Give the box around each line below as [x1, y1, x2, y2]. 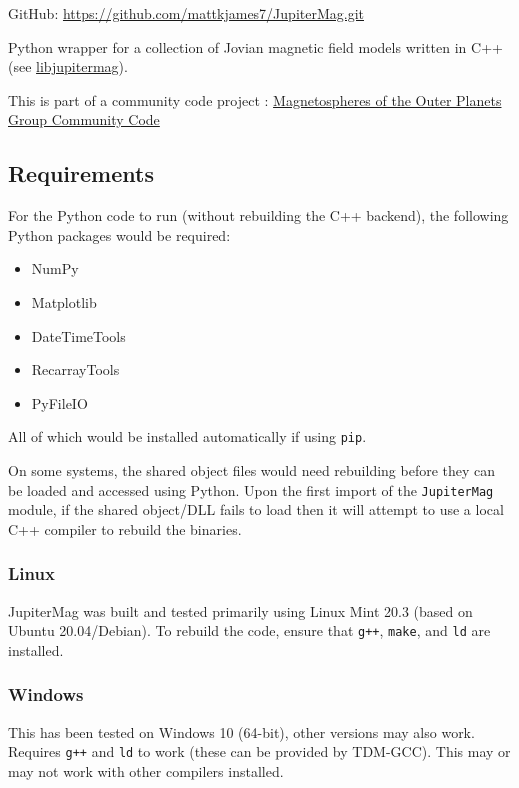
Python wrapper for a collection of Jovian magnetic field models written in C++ [8, 36, 503, 57]
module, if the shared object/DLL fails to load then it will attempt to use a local [8, 499, 504, 520]
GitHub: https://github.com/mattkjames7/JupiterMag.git [8, 3, 364, 23]
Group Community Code [8, 109, 160, 130]
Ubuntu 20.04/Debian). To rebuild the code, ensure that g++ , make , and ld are [8, 620, 491, 641]
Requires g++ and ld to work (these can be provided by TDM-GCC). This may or [8, 741, 511, 762]
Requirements [8, 158, 154, 189]
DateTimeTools [31, 325, 126, 346]
